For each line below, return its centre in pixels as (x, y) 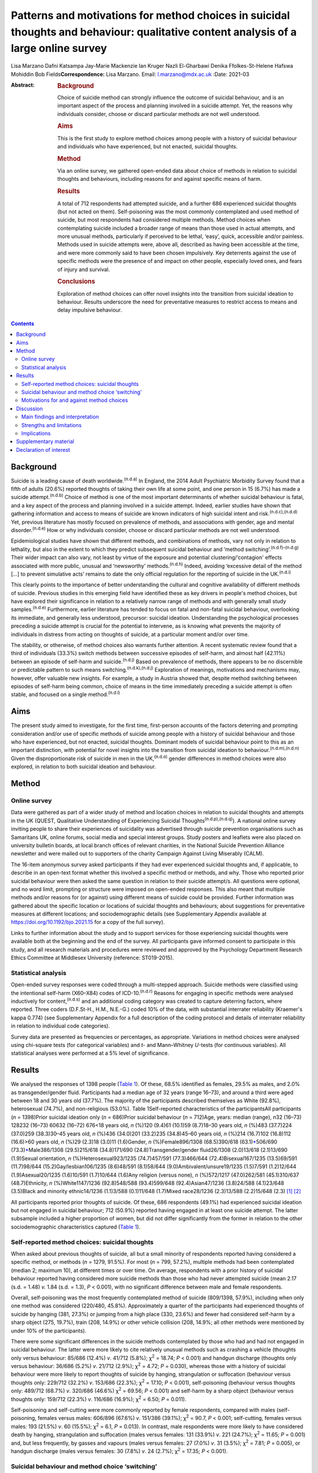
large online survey (59, 49)
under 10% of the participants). (49, 1330)
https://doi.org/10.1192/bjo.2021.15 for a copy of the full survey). (88, 922)
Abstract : (23, 85)
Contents (23, 323)
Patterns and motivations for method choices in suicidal (150, 15)
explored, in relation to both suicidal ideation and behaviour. (83, 767)
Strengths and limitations (52, 425)
